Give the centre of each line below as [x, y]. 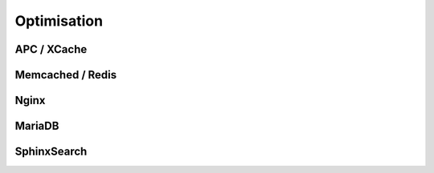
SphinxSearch [51, 152]
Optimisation [59, 21]
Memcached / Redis [66, 75]
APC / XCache [51, 49]
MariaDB [37, 126]
